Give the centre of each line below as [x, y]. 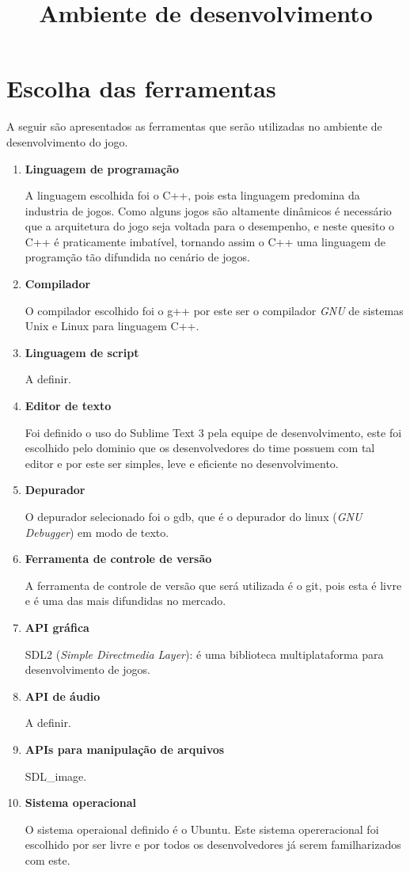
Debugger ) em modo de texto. [97, 532]
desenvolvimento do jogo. [67, 141]
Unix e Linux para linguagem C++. [112, 326]
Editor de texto [68, 406]
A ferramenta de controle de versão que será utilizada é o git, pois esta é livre [213, 585]
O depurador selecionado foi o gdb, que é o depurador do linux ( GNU [194, 516]
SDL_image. [56, 776]
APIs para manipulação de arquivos [125, 749]
